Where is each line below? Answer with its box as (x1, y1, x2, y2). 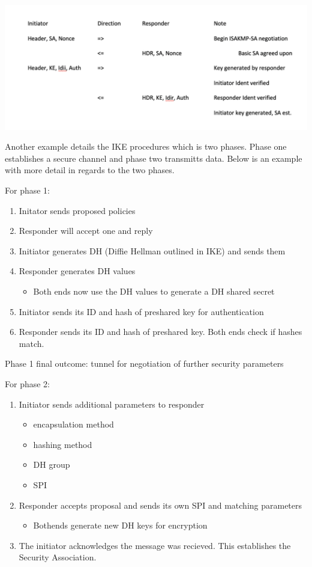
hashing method (33, 438, 92, 450)
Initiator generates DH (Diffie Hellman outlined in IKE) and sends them (19, 244, 286, 257)
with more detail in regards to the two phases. (5, 164, 175, 176)
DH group (33, 458, 70, 471)
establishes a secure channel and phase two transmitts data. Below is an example (5, 152, 302, 164)
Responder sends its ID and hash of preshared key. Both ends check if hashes (19, 325, 302, 338)
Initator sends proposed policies (19, 204, 136, 216)
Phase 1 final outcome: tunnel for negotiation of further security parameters (5, 357, 284, 370)
